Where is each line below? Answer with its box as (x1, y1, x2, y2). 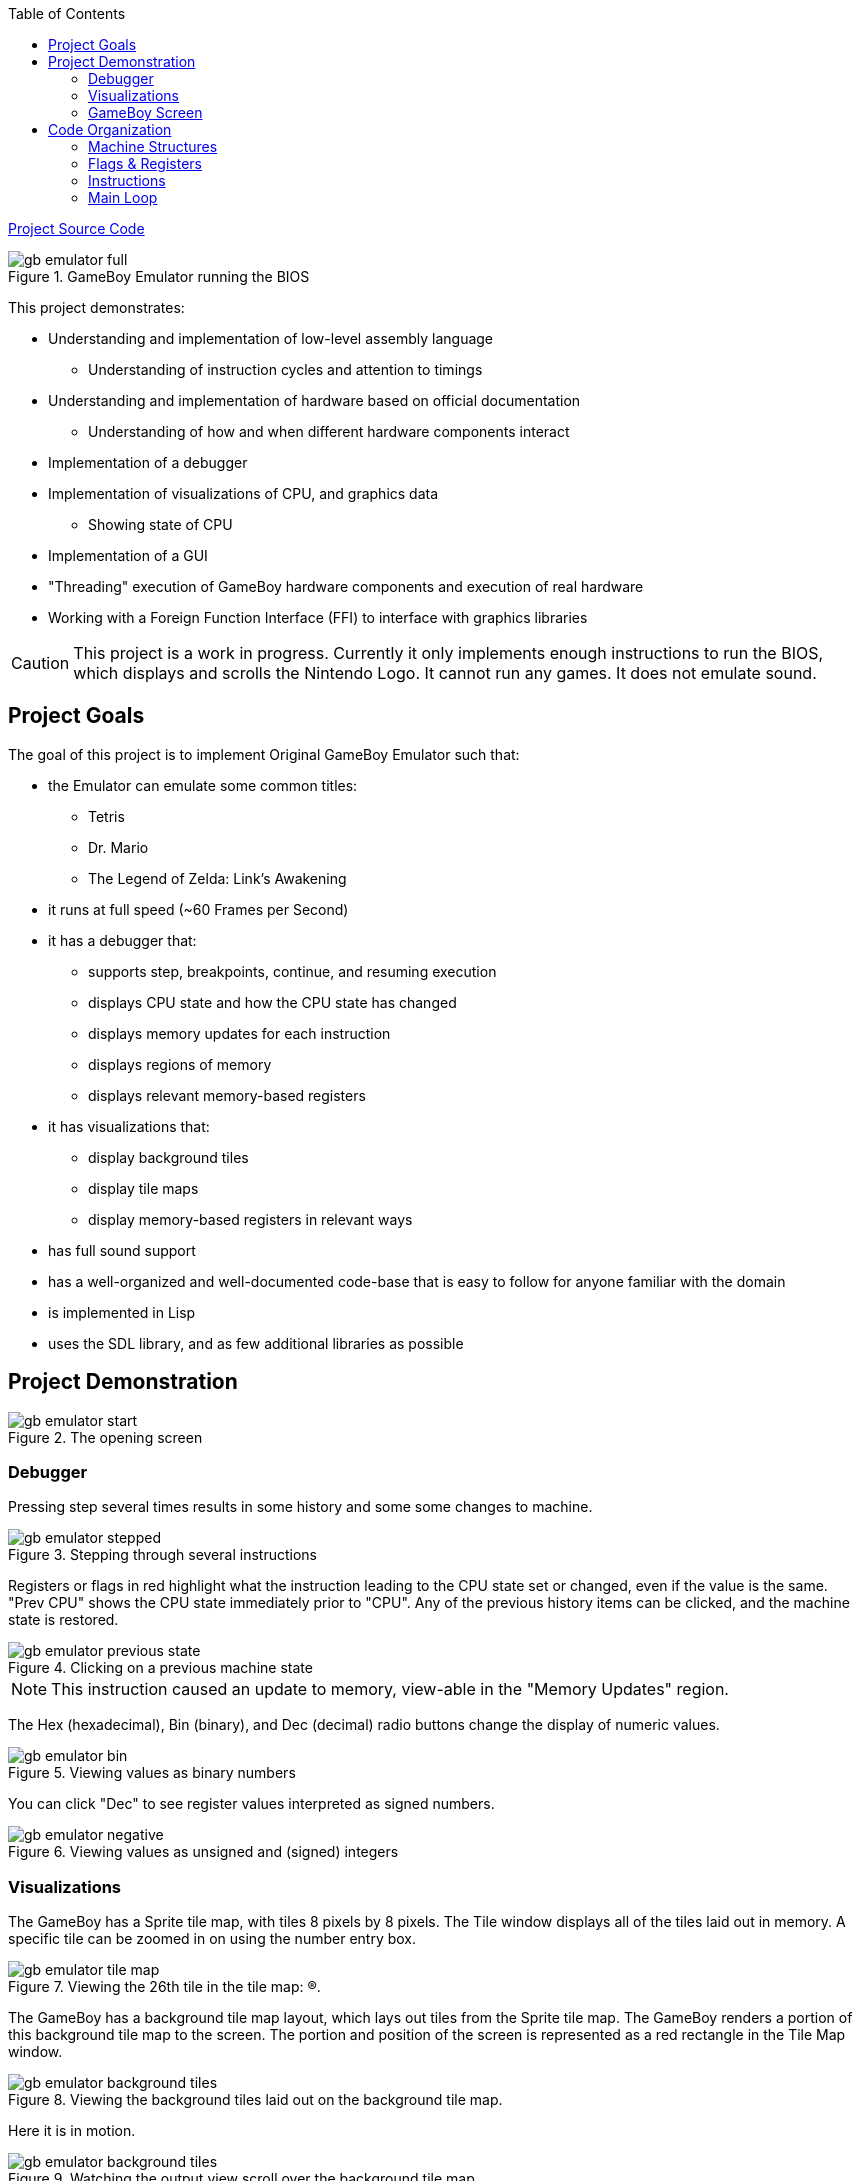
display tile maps (88, 1179, 199, 1197)
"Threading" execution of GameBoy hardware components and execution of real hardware (48, 578, 644, 595)
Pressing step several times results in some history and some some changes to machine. (8, 1498, 593, 1516)
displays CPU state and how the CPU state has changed (88, 993, 457, 1011)
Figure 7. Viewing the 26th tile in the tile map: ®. (8, 1978, 321, 1996)
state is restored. (8, 1611, 119, 1629)
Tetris (88, 807, 125, 825)
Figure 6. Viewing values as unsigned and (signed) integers (8, 1843, 399, 1861)
